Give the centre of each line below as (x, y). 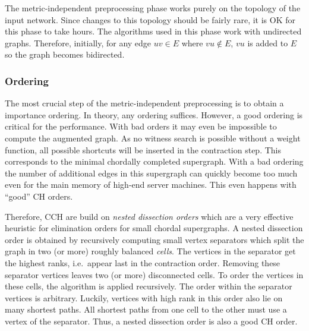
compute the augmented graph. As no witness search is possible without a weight (153, 138)
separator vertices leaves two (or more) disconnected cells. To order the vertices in (154, 274)
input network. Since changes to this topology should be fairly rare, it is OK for (150, 19)
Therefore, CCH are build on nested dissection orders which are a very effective (149, 216)
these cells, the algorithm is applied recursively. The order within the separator (149, 286)
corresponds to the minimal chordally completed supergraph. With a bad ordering (154, 161)
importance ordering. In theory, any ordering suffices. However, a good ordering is (154, 114)
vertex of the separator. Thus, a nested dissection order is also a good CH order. (151, 321)
